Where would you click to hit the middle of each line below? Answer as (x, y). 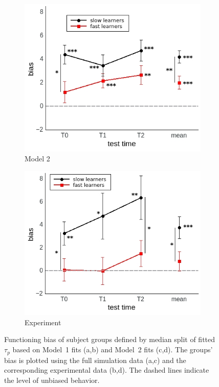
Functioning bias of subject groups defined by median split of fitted (110, 339)
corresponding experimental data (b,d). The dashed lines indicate (107, 370)
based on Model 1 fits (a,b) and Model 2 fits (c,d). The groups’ (113, 349)
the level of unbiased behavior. (52, 380)
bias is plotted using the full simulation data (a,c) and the (95, 360)
